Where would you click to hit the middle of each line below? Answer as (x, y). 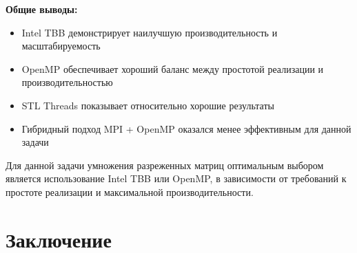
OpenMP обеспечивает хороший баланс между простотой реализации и (173, 68)
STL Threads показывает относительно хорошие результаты (148, 105)
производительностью (67, 82)
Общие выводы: (42, 9)
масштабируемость (61, 46)
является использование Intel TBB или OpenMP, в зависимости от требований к (176, 178)
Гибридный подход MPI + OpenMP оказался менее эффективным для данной (186, 128)
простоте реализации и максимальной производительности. (130, 191)
